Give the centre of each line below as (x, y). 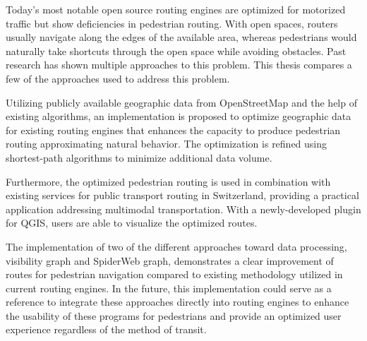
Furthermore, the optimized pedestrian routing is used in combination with (168, 181)
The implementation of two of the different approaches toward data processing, (176, 246)
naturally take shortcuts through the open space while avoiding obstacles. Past (176, 50)
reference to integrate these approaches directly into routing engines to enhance (178, 302)
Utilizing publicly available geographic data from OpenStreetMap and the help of (181, 102)
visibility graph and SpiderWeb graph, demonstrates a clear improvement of (170, 260)
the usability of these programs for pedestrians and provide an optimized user (174, 315)
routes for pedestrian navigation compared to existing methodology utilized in (174, 274)
